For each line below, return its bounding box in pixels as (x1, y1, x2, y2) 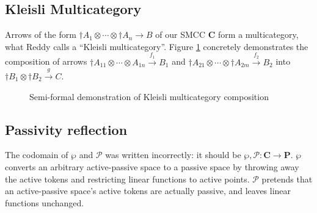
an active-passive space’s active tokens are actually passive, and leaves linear (5, 184, 291, 197)
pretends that (261, 172, 313, 185)
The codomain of (5, 148, 68, 161)
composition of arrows (5, 55, 87, 68)
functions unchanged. (5, 196, 84, 209)
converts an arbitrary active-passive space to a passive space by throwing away (5, 160, 299, 173)
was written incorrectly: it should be (105, 148, 241, 161)
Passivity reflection (5, 120, 128, 139)
